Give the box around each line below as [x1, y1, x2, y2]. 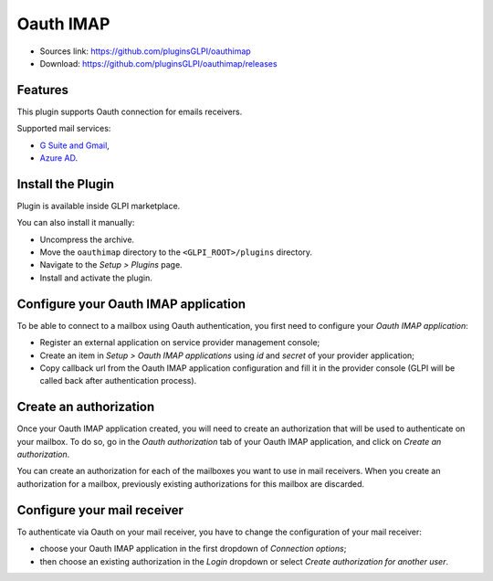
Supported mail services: [16, 123, 111, 134]
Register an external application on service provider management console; [39, 337, 320, 348]
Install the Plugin [16, 176, 114, 192]
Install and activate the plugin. [39, 272, 152, 283]
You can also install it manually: [16, 217, 135, 228]
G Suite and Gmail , [39, 140, 110, 151]
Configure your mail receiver [16, 502, 184, 518]
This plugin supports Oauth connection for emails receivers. [16, 106, 243, 117]
